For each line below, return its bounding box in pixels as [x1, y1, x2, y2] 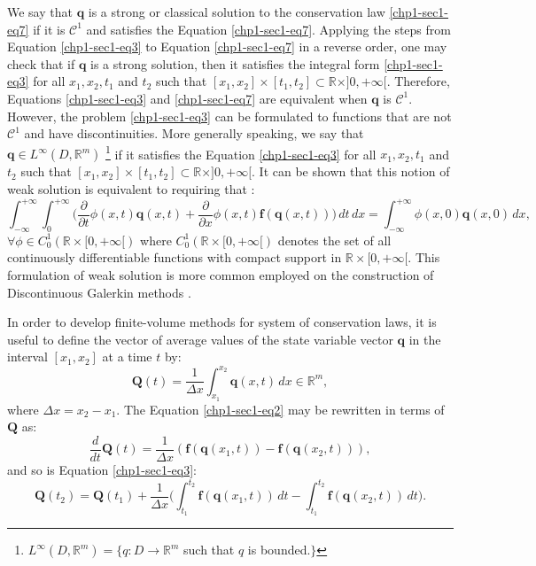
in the [408, 330, 441, 348]
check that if [7, 54, 75, 73]
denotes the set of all [277, 230, 392, 249]
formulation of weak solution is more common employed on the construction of [7, 266, 434, 284]
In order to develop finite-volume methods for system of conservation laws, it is [7, 313, 437, 331]
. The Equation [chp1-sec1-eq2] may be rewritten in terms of [116, 399, 445, 418]
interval [7, 347, 48, 366]
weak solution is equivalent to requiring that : [7, 180, 255, 198]
